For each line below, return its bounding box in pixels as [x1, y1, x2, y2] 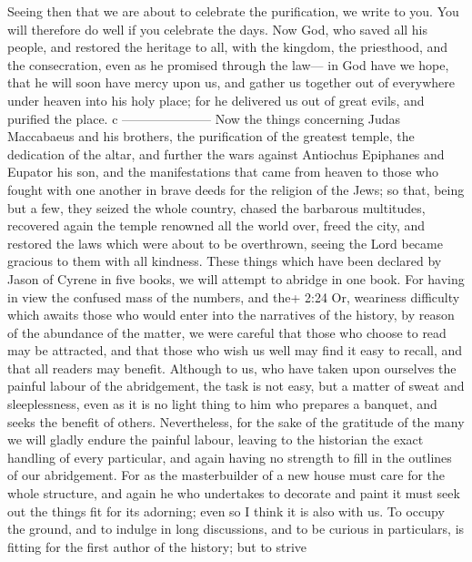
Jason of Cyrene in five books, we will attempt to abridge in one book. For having [7, 269, 465, 288]
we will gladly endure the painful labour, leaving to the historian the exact [7, 430, 424, 449]
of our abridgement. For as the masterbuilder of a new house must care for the [7, 465, 446, 485]
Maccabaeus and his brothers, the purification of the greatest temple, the [7, 127, 415, 146]
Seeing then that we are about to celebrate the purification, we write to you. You [7, 2, 459, 20]
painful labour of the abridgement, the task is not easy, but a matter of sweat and [7, 376, 465, 395]
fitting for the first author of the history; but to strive [7, 536, 307, 556]
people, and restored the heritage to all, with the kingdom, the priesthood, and [7, 37, 448, 56]
